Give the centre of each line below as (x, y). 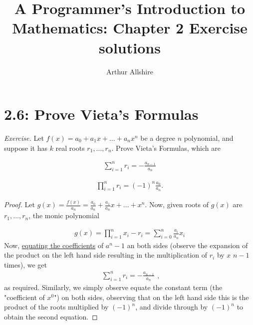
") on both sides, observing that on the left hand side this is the (151, 297)
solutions (130, 47)
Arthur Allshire (130, 71)
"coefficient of (24, 297)
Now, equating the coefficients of (54, 245)
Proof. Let (19, 204)
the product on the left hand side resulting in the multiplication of (106, 255)
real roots (70, 148)
